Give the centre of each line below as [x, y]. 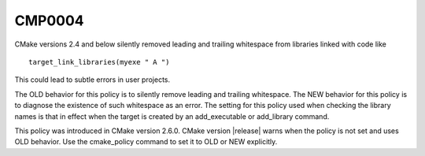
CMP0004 [49, 20]
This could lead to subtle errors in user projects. [92, 80]
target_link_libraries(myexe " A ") [99, 62]
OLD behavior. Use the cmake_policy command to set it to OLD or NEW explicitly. [146, 142]
